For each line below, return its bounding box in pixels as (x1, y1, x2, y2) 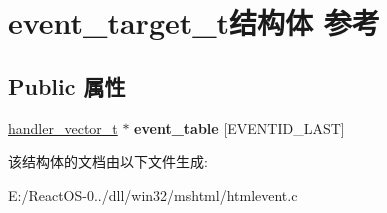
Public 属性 (8, 70, 126, 101)
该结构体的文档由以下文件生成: (8, 151, 208, 172)
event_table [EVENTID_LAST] (134, 117, 345, 138)
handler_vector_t (8, 117, 118, 138)
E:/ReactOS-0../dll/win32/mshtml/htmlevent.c (8, 184, 298, 205)
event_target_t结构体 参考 (8, 2, 380, 43)
